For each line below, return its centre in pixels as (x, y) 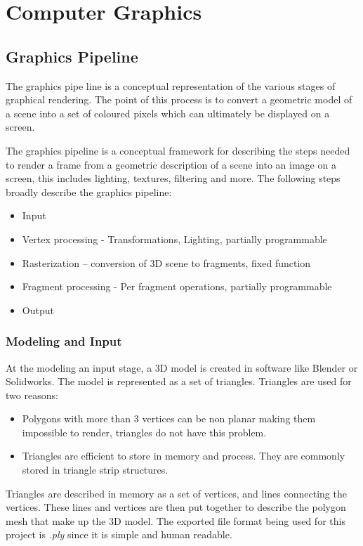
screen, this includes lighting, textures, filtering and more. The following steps (173, 178)
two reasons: (32, 395)
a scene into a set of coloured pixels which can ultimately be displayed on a (168, 113)
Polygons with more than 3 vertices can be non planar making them (169, 418)
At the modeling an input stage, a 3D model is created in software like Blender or (182, 367)
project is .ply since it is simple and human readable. (119, 534)
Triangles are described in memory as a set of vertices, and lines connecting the (176, 493)
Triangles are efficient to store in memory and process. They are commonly (184, 456)
